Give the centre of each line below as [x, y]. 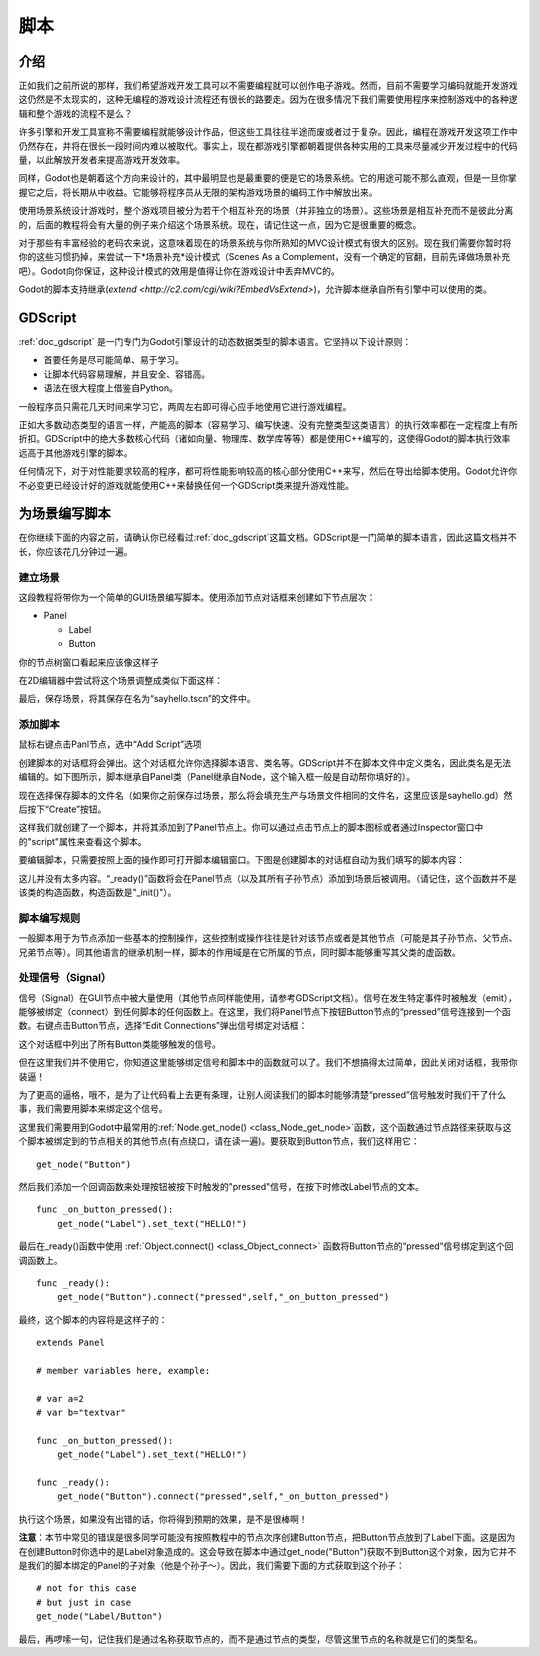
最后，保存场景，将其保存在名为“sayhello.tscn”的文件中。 [137, 699]
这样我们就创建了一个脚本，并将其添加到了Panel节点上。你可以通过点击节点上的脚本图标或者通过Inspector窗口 [246, 827]
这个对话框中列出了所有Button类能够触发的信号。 [120, 1044]
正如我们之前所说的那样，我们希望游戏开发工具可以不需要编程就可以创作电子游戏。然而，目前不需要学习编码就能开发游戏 [268, 86]
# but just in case [84, 1602]
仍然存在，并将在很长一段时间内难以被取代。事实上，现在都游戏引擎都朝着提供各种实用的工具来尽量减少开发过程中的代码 [268, 146]
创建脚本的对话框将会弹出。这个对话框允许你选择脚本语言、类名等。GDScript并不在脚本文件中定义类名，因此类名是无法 [265, 762]
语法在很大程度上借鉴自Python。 [111, 388]
